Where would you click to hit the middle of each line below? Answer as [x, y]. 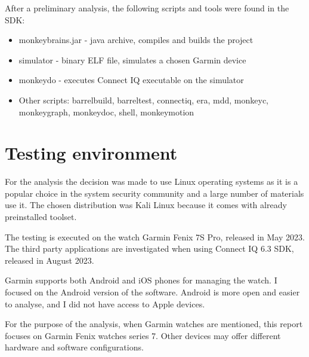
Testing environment [91, 153]
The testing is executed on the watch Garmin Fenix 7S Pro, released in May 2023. [155, 237]
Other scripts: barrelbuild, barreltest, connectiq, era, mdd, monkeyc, [144, 100]
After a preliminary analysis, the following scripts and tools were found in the [147, 8]
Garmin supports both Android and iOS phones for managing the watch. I [141, 280]
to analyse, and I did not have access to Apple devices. [105, 303]
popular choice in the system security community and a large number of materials [154, 193]
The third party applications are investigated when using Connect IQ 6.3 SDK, [149, 248]
